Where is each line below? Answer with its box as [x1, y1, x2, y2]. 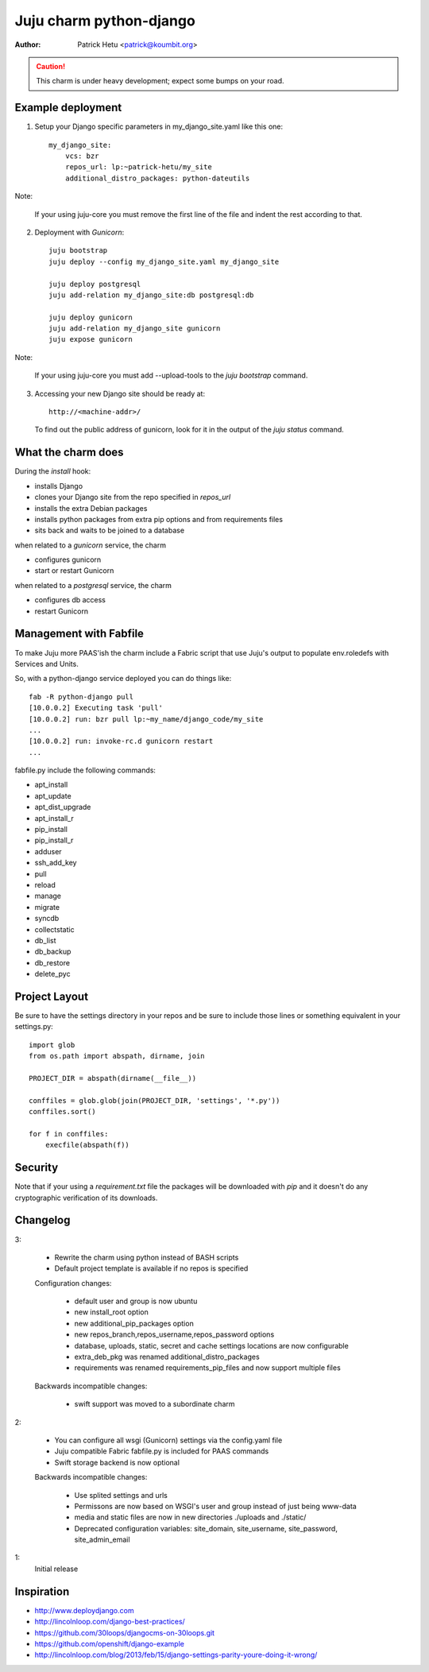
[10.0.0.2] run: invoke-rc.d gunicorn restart [29, 737, 214, 746]
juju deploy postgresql [48, 279, 141, 288]
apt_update [34, 791, 71, 800]
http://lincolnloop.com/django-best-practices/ [34, 1617, 186, 1627]
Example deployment [14, 101, 122, 114]
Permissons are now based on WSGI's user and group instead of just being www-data [74, 1501, 357, 1511]
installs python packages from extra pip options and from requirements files [34, 514, 284, 524]
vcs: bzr [64, 152, 99, 161]
